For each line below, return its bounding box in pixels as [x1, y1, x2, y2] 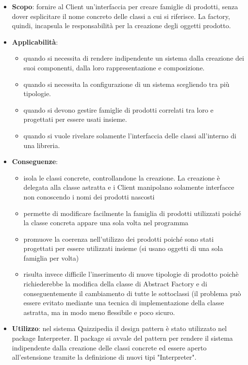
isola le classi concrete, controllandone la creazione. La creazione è [23, 172, 220, 182]
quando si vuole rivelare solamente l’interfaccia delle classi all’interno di [23, 130, 236, 140]
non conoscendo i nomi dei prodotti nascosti [23, 191, 155, 201]
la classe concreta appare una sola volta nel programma [23, 217, 189, 228]
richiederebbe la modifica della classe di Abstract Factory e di [23, 279, 207, 289]
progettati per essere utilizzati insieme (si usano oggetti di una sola [23, 243, 223, 253]
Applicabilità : [12, 36, 58, 47]
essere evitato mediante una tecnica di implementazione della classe [23, 298, 224, 308]
